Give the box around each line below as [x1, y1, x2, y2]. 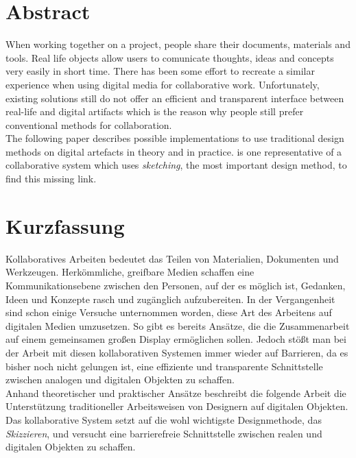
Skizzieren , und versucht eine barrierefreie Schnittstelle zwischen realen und [5, 426, 322, 440]
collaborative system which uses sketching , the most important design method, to [5, 158, 347, 172]
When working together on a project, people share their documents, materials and [5, 37, 351, 51]
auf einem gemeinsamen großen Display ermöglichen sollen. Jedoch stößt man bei [5, 332, 346, 346]
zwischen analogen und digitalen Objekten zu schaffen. [5, 372, 235, 387]
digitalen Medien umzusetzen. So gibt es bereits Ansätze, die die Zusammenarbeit [5, 318, 350, 333]
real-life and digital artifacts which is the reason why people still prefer [5, 104, 304, 119]
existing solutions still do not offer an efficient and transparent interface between [5, 91, 344, 105]
